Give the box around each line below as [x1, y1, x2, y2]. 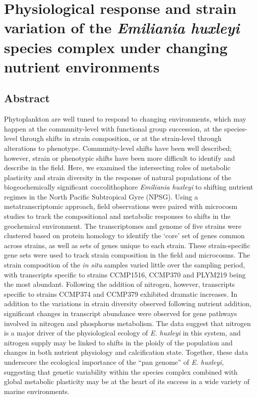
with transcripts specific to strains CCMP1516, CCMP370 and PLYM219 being [4, 269, 246, 279]
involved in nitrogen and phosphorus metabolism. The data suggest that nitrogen [4, 318, 251, 328]
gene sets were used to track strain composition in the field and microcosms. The [4, 250, 250, 260]
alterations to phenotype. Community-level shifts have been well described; [4, 142, 232, 153]
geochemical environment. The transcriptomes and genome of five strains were [4, 220, 242, 231]
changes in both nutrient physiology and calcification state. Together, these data [4, 347, 248, 357]
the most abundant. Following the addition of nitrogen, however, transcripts [4, 279, 235, 289]
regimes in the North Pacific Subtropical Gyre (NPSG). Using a [4, 191, 198, 201]
